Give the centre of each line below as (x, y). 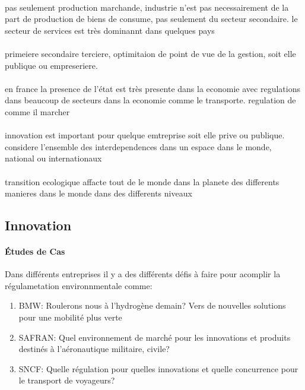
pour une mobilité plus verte (70, 317)
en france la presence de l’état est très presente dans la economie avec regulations (152, 88)
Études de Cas (35, 251)
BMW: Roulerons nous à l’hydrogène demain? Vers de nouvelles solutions (152, 305)
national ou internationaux (53, 158)
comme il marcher (37, 111)
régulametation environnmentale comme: (79, 285)
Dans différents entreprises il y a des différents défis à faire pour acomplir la (143, 274)
